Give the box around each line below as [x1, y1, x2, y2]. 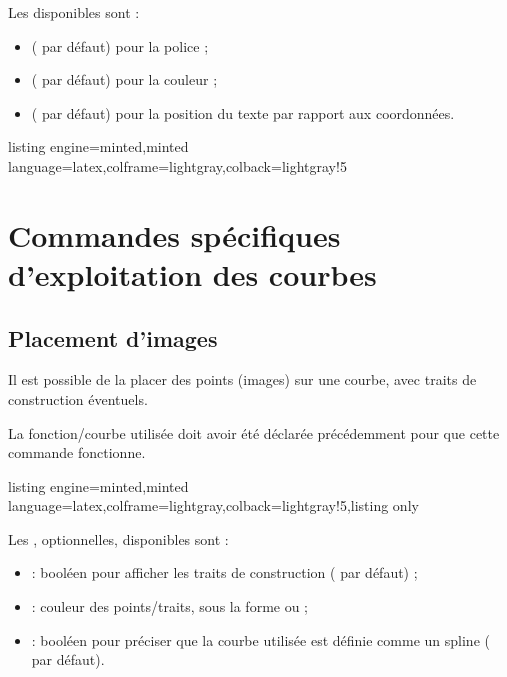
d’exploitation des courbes [8, 253, 377, 294]
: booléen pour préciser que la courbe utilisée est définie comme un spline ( [31, 629, 490, 650]
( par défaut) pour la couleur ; [31, 69, 218, 90]
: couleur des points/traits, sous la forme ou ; [31, 596, 309, 617]
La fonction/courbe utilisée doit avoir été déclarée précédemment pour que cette [8, 422, 500, 443]
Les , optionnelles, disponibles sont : [8, 528, 229, 549]
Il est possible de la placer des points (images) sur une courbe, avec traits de [8, 369, 477, 390]
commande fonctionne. [8, 442, 146, 463]
